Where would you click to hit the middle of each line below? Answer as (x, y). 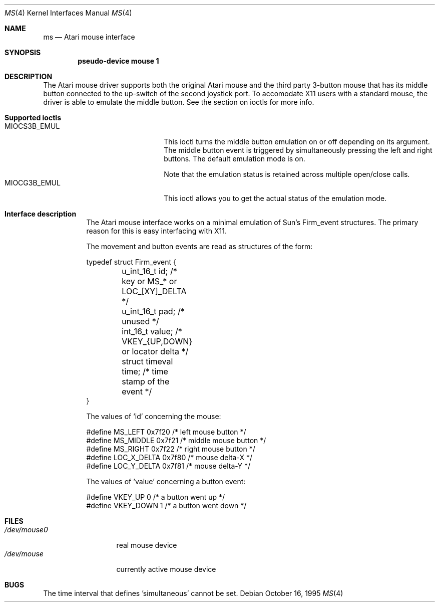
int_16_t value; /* (152, 331)
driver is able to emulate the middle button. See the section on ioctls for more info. (179, 102)
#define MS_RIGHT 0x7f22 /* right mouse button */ (171, 449)
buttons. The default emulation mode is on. (235, 159)
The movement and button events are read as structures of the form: (199, 246)
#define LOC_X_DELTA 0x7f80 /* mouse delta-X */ (169, 457)
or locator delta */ (155, 351)
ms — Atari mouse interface (89, 37)
